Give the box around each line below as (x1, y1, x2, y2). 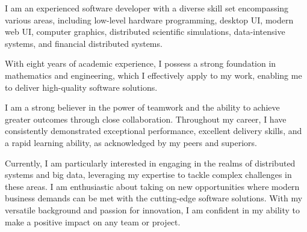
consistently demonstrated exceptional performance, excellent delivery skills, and (5, 124, 302, 137)
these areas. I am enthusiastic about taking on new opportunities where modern (5, 180, 300, 192)
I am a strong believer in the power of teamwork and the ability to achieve (5, 101, 280, 114)
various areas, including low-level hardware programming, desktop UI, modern (5, 13, 294, 26)
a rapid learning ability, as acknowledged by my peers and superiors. (5, 136, 257, 148)
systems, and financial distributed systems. (5, 37, 163, 49)
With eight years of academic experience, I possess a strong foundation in (5, 57, 276, 70)
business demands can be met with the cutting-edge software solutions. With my (5, 192, 303, 204)
